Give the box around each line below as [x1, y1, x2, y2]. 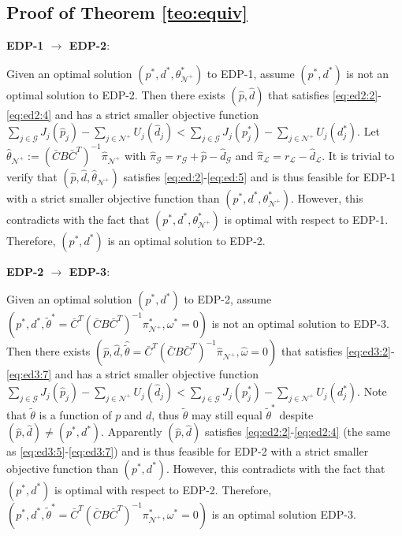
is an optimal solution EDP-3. [211, 505, 356, 522]
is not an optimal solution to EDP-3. [211, 315, 389, 332]
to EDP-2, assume [184, 291, 272, 307]
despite [279, 406, 314, 422]
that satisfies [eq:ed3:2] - [281, 343, 395, 359]
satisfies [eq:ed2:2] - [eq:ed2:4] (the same [204, 423, 391, 440]
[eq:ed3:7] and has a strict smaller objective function [6, 366, 259, 382]
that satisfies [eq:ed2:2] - [268, 86, 382, 102]
